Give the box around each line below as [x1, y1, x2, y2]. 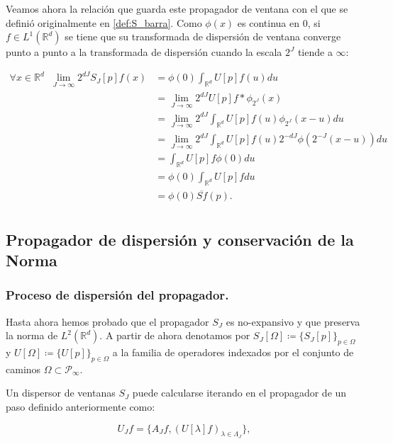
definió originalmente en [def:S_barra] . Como [6, 15, 202, 30]
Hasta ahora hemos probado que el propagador [6, 314, 209, 329]
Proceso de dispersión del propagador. [6, 286, 229, 304]
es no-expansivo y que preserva [226, 314, 360, 329]
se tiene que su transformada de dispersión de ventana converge [65, 29, 341, 44]
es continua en [237, 15, 300, 30]
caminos [6, 361, 41, 376]
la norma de [6, 328, 58, 343]
